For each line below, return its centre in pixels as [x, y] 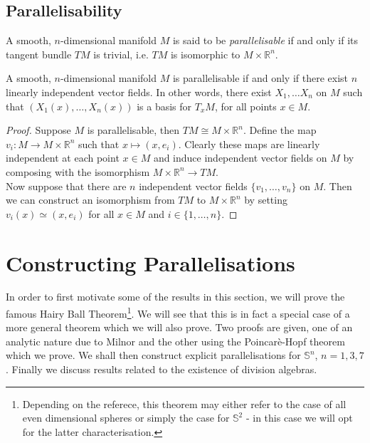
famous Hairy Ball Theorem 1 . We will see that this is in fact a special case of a [178, 312]
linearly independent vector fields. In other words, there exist [139, 92]
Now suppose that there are [66, 186]
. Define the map [280, 130]
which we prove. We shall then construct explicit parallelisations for [153, 355]
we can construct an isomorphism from [90, 200]
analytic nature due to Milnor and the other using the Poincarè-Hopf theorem [175, 341]
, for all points [245, 106]
